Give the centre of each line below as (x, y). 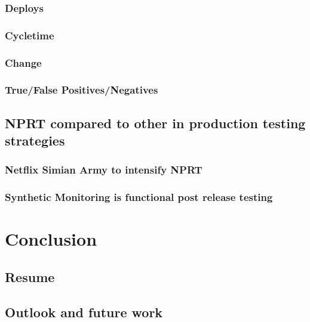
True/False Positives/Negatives (82, 90)
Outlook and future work (84, 312)
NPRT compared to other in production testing (155, 123)
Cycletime (30, 35)
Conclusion (51, 239)
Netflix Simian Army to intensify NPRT (104, 170)
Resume (30, 277)
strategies (35, 140)
